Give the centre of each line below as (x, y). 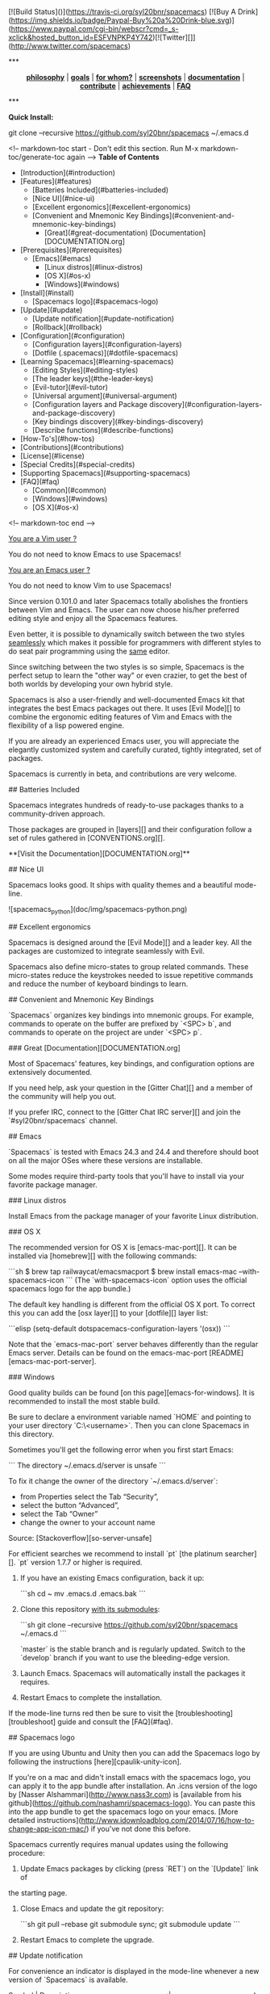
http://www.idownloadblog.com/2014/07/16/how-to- (168, 1820)
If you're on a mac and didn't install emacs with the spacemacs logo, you (130, 1777)
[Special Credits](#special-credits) (77, 464)
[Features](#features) (56, 181)
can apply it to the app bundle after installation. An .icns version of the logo (133, 1786)
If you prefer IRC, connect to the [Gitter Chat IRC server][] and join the (125, 1112)
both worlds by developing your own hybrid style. (91, 684)
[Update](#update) (51, 310)
